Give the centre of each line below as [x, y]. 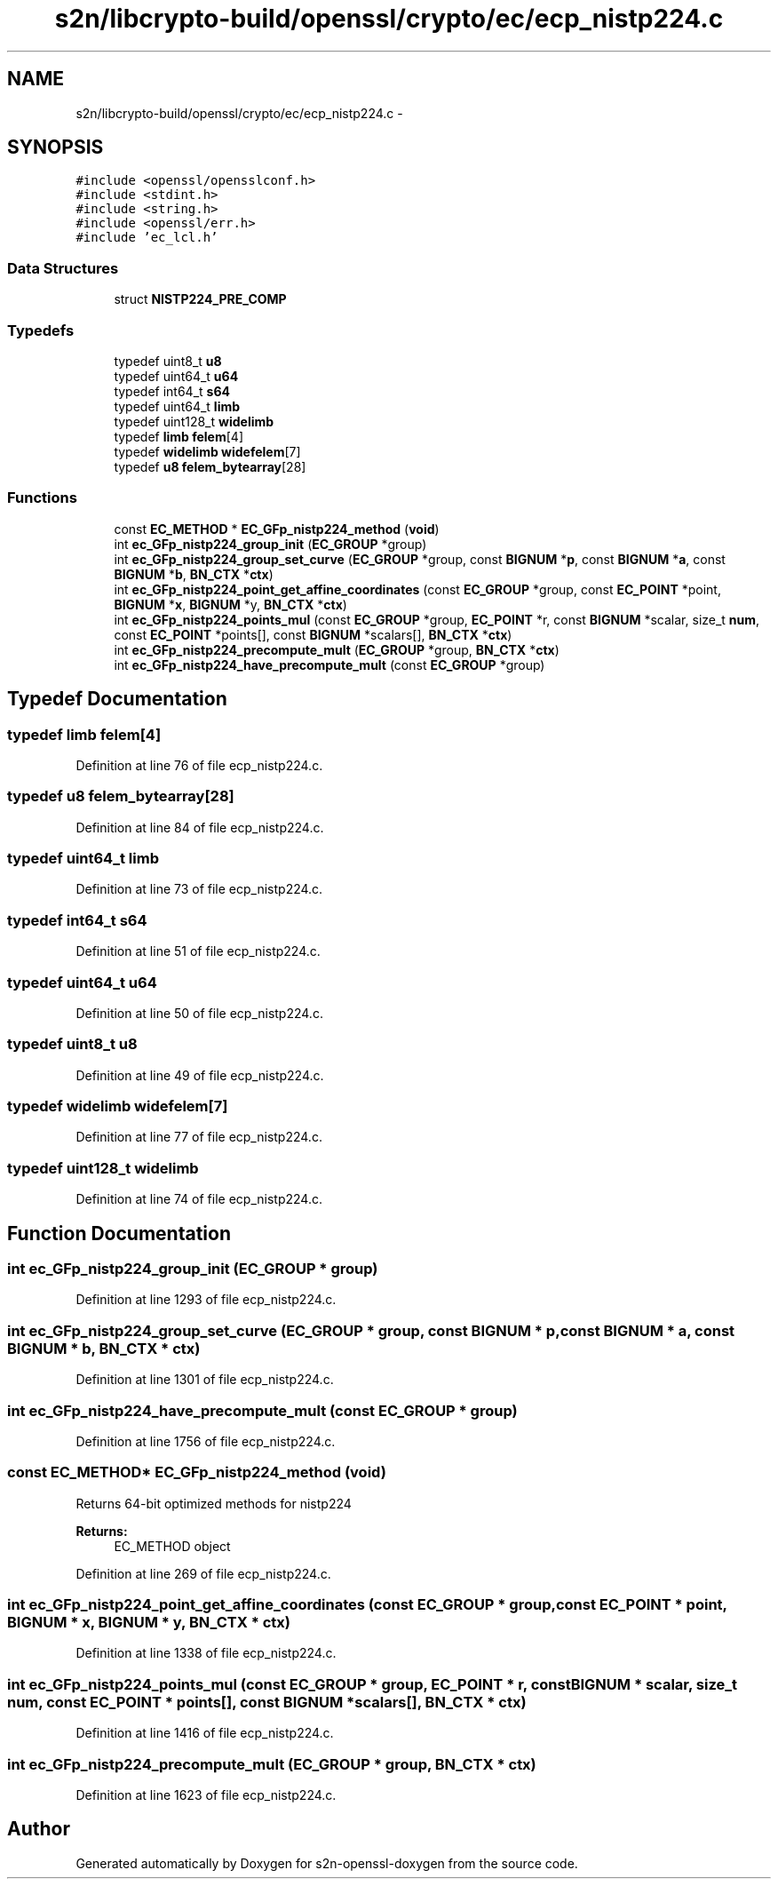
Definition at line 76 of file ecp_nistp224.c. [199, 765]
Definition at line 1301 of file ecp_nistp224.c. [205, 1380]
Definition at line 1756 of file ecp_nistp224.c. [206, 1441]
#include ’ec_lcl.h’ [147, 238]
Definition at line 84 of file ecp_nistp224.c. [200, 827]
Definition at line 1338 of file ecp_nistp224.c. [206, 1653]
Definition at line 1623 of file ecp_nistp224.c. [206, 1794]
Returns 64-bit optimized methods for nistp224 [214, 1503]
